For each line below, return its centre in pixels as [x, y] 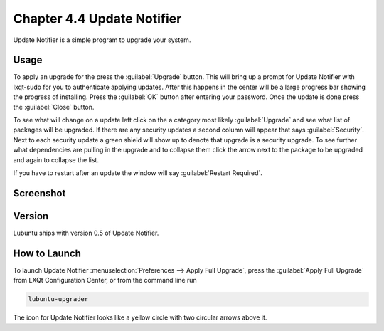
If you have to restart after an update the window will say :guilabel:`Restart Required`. [138, 173]
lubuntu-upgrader [58, 299]
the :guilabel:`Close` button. [54, 107]
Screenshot [39, 193]
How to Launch [47, 253]
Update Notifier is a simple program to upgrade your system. [102, 40]
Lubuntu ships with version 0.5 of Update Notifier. [86, 233]
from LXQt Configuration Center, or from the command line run [105, 280]
